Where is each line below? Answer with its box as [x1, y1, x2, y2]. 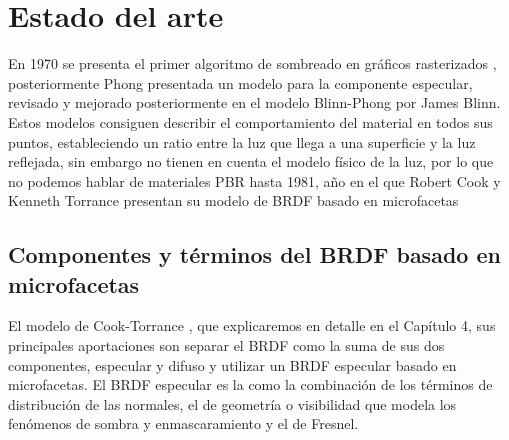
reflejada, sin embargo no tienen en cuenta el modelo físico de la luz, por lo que [8, 151, 494, 172]
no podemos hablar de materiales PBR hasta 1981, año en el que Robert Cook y [8, 170, 501, 191]
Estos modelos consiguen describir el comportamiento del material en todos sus [8, 111, 493, 132]
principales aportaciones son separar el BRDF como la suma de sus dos [8, 335, 445, 356]
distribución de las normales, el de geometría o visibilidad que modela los [8, 393, 457, 414]
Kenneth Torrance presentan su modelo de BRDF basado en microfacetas [8, 190, 459, 211]
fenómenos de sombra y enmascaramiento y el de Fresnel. [8, 413, 359, 434]
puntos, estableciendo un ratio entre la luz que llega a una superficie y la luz [8, 131, 476, 152]
